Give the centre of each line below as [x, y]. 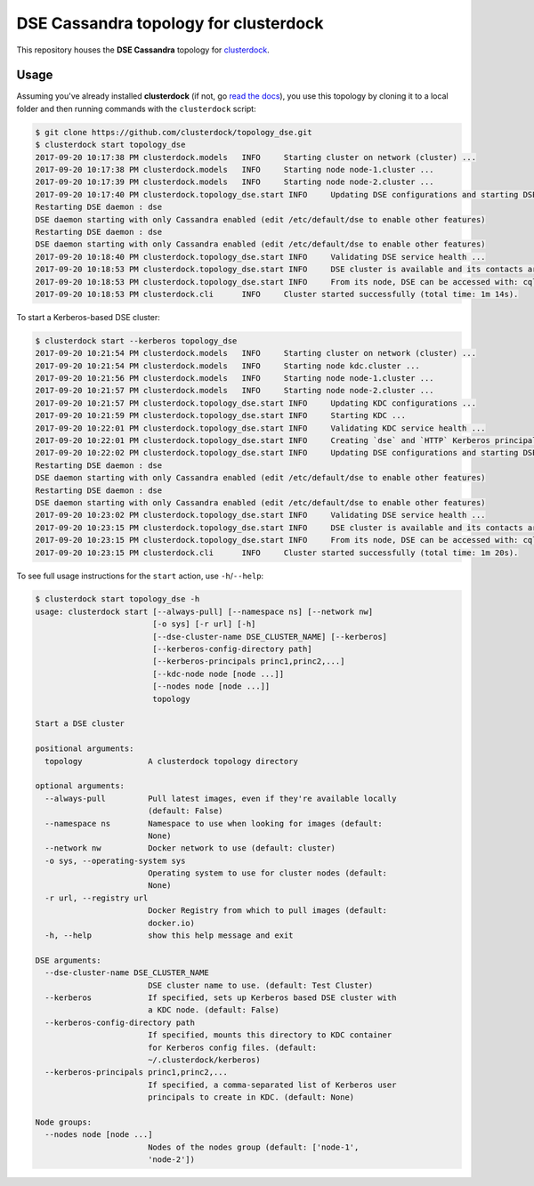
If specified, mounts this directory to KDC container [270, 1035]
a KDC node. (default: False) [213, 1010]
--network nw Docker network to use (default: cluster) [190, 848]
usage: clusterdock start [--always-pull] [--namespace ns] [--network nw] [204, 611]
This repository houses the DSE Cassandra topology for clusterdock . [143, 50]
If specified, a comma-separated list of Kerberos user [272, 1085]
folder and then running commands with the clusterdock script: [137, 109]
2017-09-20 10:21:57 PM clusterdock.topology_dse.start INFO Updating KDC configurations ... [255, 403]
